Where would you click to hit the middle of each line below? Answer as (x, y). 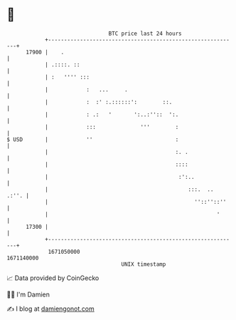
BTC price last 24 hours (145, 33)
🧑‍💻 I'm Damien (28, 294)
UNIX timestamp (144, 264)
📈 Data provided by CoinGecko (53, 278)
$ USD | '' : (93, 139)
